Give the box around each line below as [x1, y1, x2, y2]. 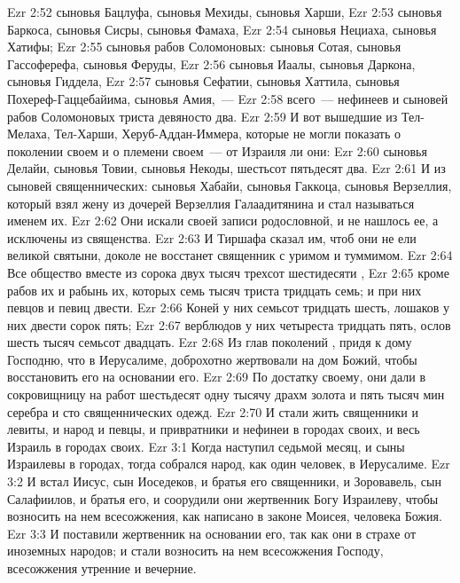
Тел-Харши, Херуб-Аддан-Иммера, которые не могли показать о [54, 124, 401, 143]
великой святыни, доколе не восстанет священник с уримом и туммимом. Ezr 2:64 [7, 246, 453, 264]
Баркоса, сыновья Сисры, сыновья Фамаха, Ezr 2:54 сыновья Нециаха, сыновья [7, 20, 437, 38]
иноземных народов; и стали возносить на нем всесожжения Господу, [7, 541, 384, 560]
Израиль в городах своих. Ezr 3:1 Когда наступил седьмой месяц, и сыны [7, 437, 405, 455]
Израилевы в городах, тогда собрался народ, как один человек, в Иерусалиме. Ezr [7, 454, 450, 473]
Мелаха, [7, 124, 51, 143]
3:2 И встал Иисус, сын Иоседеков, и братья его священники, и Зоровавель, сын [7, 472, 441, 491]
